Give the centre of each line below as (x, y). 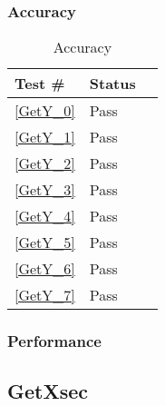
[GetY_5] (45, 243)
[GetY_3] (45, 190)
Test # (40, 84)
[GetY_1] (45, 137)
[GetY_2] (45, 163)
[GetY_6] (45, 269)
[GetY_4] (45, 216)
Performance (54, 341)
